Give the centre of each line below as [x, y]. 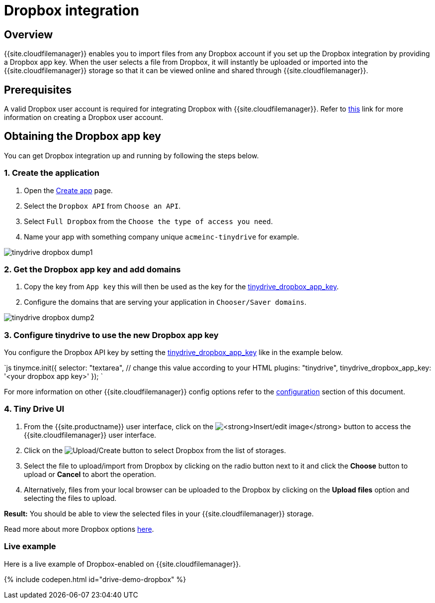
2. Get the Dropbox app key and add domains [92, 269]
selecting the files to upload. [70, 498]
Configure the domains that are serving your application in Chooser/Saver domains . [165, 302]
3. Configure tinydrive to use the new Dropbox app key [111, 335]
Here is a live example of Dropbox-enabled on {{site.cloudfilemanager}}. [123, 564]
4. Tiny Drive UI [34, 409]
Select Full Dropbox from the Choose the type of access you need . [148, 221]
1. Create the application [52, 173]
